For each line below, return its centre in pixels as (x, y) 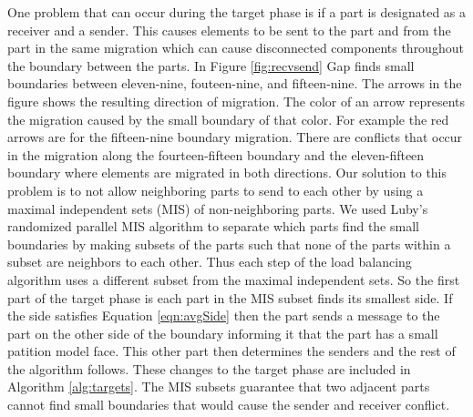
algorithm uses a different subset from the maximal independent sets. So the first (234, 279)
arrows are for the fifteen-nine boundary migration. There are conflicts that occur (235, 137)
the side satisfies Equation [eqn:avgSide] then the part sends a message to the (224, 315)
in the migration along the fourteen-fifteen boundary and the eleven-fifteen (216, 154)
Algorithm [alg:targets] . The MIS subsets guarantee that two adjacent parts (219, 386)
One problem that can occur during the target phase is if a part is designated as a (237, 12)
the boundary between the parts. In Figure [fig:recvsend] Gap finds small (211, 65)
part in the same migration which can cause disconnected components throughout (236, 48)
